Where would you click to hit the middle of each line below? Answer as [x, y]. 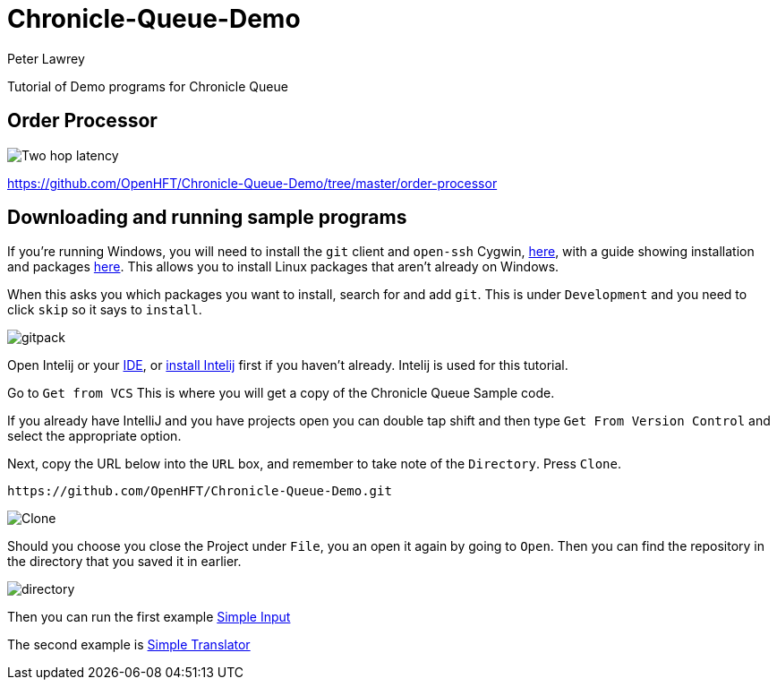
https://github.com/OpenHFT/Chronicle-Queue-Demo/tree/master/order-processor [252, 183]
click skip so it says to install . [105, 310]
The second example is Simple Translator [129, 645]
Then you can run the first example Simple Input [149, 617]
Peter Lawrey [46, 58]
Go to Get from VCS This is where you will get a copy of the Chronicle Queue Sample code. [281, 393]
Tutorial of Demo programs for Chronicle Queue [148, 86]
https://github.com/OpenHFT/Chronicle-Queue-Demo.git [200, 491]
